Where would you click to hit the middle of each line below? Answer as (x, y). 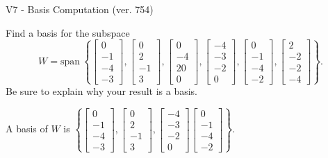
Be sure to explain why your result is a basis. (102, 90)
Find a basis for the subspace (68, 32)
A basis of (27, 129)
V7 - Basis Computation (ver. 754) (80, 9)
